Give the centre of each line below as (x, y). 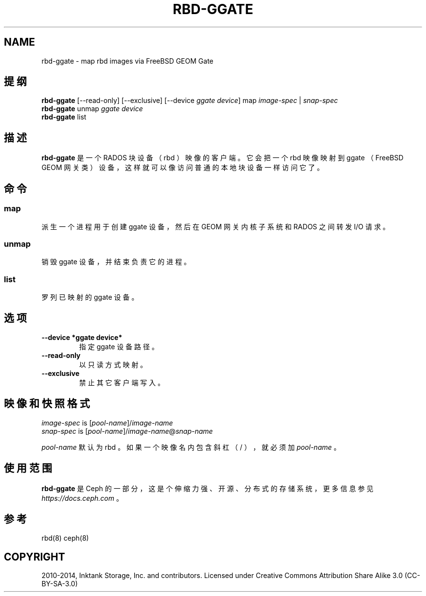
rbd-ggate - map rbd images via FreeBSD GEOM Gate (127, 61)
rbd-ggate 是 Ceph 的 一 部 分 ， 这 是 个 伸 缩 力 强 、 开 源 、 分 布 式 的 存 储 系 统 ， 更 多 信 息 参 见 (207, 488)
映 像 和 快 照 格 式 (47, 404)
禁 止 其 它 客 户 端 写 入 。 (122, 382)
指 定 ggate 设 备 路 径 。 (119, 346)
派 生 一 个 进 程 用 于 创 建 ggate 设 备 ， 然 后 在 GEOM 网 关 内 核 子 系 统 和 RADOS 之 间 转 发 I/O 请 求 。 (216, 226)
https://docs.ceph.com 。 (82, 498)
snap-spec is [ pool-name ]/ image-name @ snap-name (127, 431)
